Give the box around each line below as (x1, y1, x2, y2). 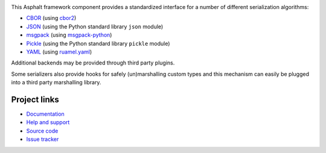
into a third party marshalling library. (11, 79, 101, 86)
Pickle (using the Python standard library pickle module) (26, 40, 170, 47)
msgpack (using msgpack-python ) (26, 31, 112, 39)
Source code (26, 127, 59, 134)
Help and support (26, 119, 70, 126)
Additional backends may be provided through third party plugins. (11, 59, 175, 66)
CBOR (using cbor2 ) (26, 14, 77, 22)
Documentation (26, 110, 65, 117)
